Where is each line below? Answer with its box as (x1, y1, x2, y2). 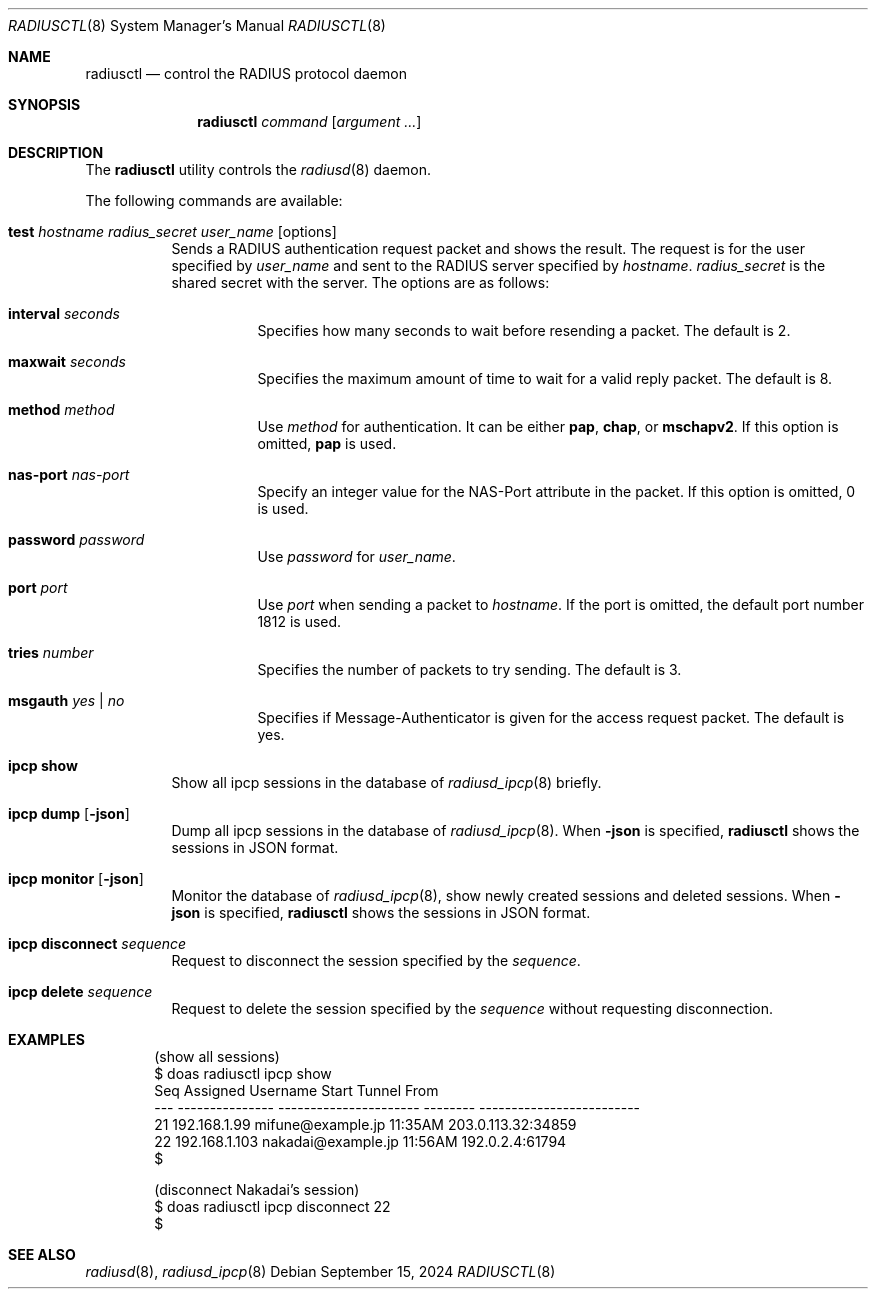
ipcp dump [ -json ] (8, 805, 130, 822)
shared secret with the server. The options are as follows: (171, 274, 550, 291)
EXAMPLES (8, 1031, 85, 1048)
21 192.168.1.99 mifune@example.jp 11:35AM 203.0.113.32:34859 (154, 1116, 577, 1133)
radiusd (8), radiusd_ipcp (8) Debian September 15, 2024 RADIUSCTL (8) (85, 1263, 556, 1280)
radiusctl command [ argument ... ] (197, 113, 422, 130)
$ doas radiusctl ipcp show (154, 1065, 332, 1082)
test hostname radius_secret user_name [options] (8, 223, 337, 240)
